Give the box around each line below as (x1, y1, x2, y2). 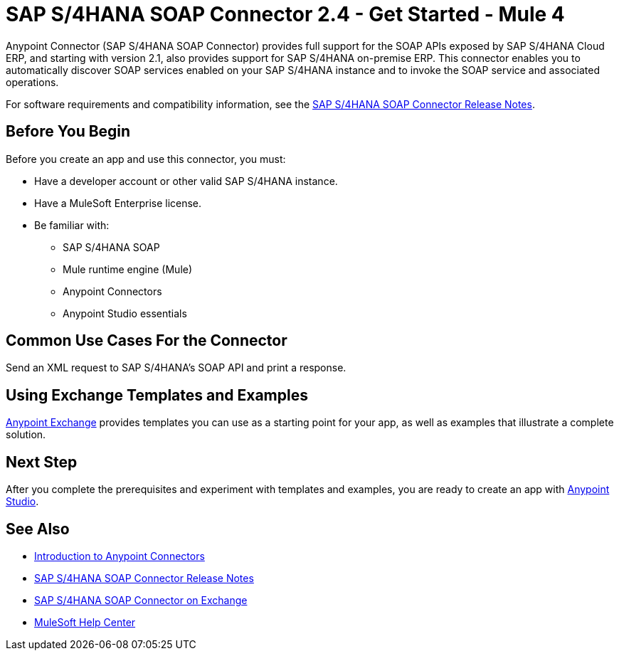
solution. (6, 428, 46, 441)
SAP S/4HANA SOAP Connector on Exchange (34, 593, 248, 606)
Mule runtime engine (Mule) (63, 263, 193, 275)
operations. (6, 75, 59, 88)
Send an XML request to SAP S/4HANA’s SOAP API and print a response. (6, 361, 346, 374)
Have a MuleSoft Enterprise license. (34, 196, 202, 209)
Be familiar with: (34, 218, 110, 231)
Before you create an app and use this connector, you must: (6, 152, 286, 165)
